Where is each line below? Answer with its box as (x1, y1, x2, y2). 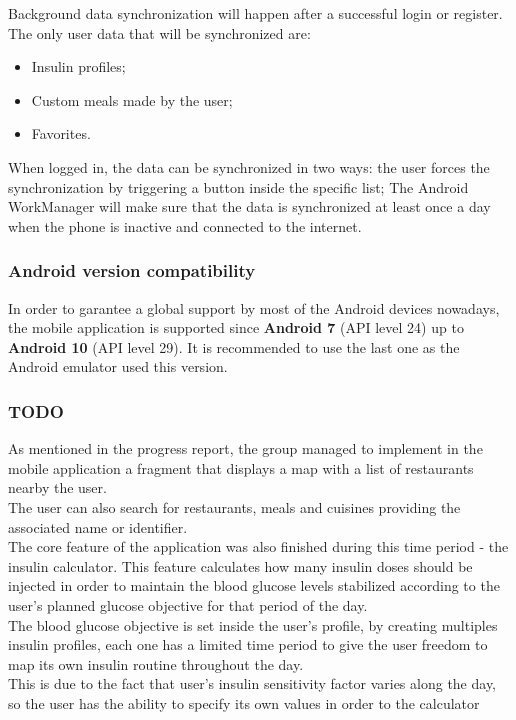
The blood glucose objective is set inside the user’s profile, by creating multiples (8, 614, 498, 635)
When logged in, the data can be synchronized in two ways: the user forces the (8, 156, 490, 177)
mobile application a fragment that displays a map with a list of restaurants (8, 457, 474, 478)
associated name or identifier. (8, 516, 188, 537)
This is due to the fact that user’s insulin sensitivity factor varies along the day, (8, 673, 497, 694)
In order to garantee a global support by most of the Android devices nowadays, (8, 297, 500, 318)
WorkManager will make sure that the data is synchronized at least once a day (8, 196, 491, 217)
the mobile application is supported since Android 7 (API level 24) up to (8, 317, 464, 338)
